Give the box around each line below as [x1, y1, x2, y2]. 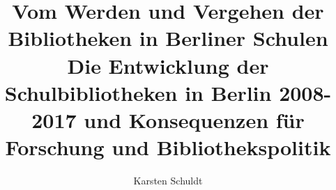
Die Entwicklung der [67, 51, 269, 79]
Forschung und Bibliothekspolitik [5, 133, 331, 161]
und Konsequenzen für [84, 105, 305, 134]
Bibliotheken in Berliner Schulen [8, 24, 328, 52]
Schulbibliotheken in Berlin [4, 78, 272, 106]
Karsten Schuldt [133, 173, 203, 188]
